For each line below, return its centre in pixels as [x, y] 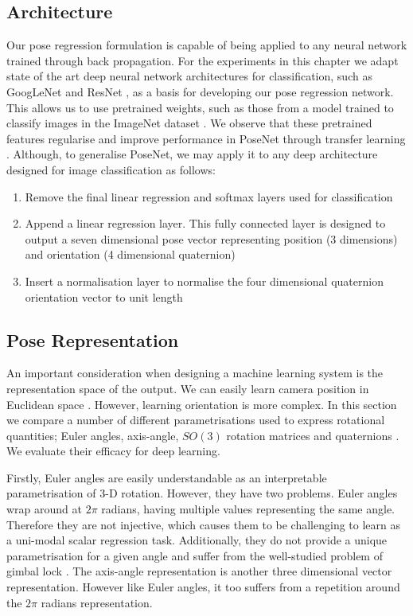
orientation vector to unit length [104, 296]
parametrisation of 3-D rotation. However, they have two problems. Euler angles [202, 493]
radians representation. [97, 602]
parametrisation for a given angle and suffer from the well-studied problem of [195, 555]
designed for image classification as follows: [111, 169]
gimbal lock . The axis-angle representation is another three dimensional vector [199, 571]
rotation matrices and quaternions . [313, 435]
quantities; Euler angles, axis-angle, [93, 435]
